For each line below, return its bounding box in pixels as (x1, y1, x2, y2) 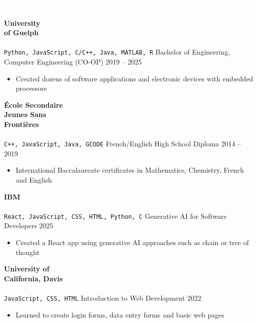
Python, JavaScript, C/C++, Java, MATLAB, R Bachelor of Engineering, (4, 47, 230, 57)
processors (15, 83, 47, 93)
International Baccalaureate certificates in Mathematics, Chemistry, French (15, 165, 244, 175)
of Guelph (4, 27, 39, 38)
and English (15, 175, 52, 185)
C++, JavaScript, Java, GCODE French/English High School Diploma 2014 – (4, 138, 241, 149)
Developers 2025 (4, 220, 54, 231)
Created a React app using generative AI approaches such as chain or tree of (15, 237, 249, 248)
